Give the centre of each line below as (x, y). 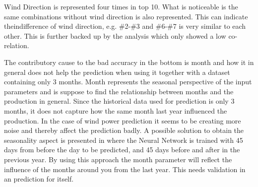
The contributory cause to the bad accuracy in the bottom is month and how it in (129, 62)
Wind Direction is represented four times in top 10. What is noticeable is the (121, 6)
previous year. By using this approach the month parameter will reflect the (118, 159)
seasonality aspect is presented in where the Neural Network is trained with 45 (124, 140)
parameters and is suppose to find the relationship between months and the (119, 91)
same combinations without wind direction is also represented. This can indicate (126, 16)
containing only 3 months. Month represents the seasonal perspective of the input (128, 82)
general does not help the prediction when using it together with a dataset (117, 72)
